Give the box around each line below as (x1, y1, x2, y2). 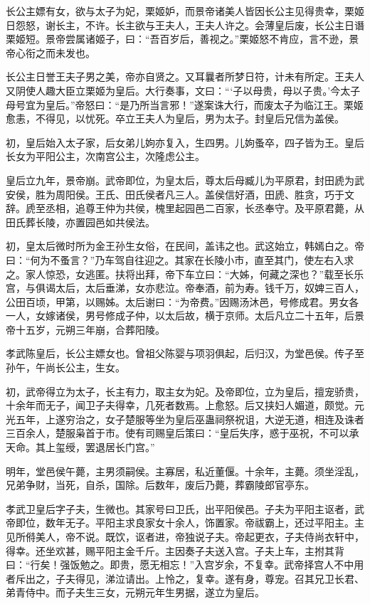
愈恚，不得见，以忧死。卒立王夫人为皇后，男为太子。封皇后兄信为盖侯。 (6, 111, 344, 126)
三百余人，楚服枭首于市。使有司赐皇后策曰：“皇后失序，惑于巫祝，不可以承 (6, 425, 359, 440)
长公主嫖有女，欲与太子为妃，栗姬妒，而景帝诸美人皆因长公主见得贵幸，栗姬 (6, 4, 364, 18)
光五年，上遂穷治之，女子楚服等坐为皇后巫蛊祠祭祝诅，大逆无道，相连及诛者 (6, 411, 364, 426)
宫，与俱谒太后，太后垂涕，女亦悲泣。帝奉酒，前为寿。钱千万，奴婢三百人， (6, 280, 364, 295)
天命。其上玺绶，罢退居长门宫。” (6, 440, 155, 455)
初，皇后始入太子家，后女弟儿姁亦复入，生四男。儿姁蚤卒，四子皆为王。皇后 (6, 134, 364, 149)
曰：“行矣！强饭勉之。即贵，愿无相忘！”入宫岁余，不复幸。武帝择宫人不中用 (6, 557, 364, 572)
